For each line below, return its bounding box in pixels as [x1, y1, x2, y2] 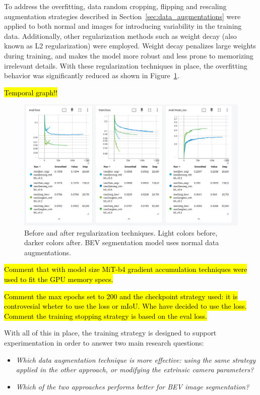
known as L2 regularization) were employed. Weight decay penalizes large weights [4, 40, 256, 51]
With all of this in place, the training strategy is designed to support [4, 327, 217, 338]
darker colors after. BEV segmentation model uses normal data [24, 237, 219, 248]
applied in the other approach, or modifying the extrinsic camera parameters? [16, 364, 254, 375]
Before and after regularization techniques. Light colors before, [24, 227, 218, 238]
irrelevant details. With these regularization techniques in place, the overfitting [4, 60, 247, 71]
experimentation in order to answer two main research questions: [4, 337, 204, 348]
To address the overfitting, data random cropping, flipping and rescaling [4, 1, 227, 11]
